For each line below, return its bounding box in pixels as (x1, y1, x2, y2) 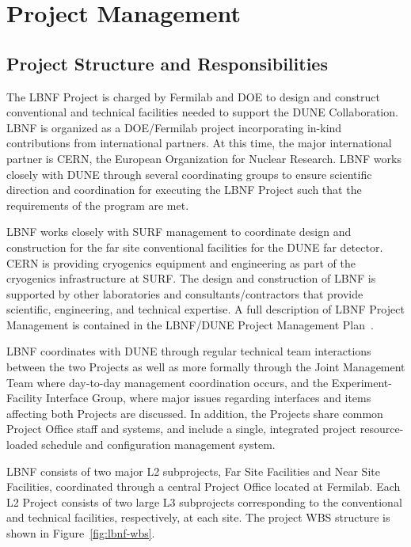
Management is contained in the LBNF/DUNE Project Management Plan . (6, 316, 374, 332)
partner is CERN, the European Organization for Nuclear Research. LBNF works (6, 150, 401, 166)
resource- (360, 420, 404, 437)
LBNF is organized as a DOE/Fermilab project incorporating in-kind (6, 119, 342, 135)
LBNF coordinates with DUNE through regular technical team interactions (6, 343, 371, 359)
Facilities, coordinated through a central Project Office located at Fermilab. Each (6, 478, 401, 495)
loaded (6, 436, 38, 453)
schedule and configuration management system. (41, 436, 276, 453)
